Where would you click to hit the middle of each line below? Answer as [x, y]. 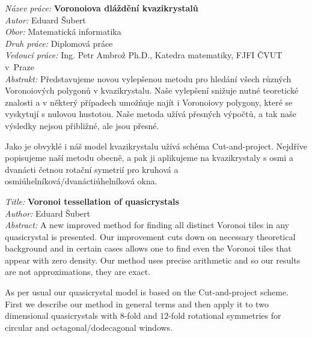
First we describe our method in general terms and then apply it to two [137, 303]
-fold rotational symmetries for [225, 315]
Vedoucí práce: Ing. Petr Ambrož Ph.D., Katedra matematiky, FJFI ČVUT [144, 55]
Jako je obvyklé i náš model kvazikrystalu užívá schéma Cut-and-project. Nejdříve [156, 146]
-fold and [141, 315]
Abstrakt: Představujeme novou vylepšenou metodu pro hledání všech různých [148, 78]
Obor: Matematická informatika [63, 32]
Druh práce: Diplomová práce [59, 43]
